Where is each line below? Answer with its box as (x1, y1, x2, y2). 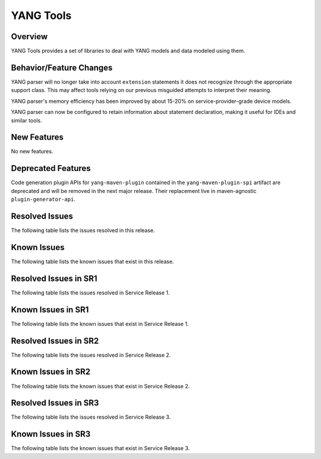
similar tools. (11, 116, 42, 124)
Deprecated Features (11, 163, 92, 173)
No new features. (11, 148, 53, 155)
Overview (11, 31, 48, 42)
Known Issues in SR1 (11, 305, 89, 315)
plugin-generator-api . (11, 196, 75, 203)
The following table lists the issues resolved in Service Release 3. (11, 413, 171, 421)
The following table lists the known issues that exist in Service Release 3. (11, 445, 190, 452)
